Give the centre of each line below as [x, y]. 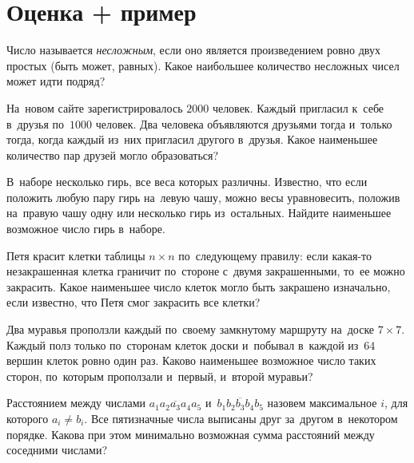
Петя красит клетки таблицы [76, 255]
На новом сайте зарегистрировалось [95, 107]
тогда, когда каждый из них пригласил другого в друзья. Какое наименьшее [192, 139]
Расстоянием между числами [76, 403]
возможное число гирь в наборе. [86, 229]
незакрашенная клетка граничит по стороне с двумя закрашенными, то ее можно [206, 271]
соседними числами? [57, 450]
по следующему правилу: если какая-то [275, 255]
